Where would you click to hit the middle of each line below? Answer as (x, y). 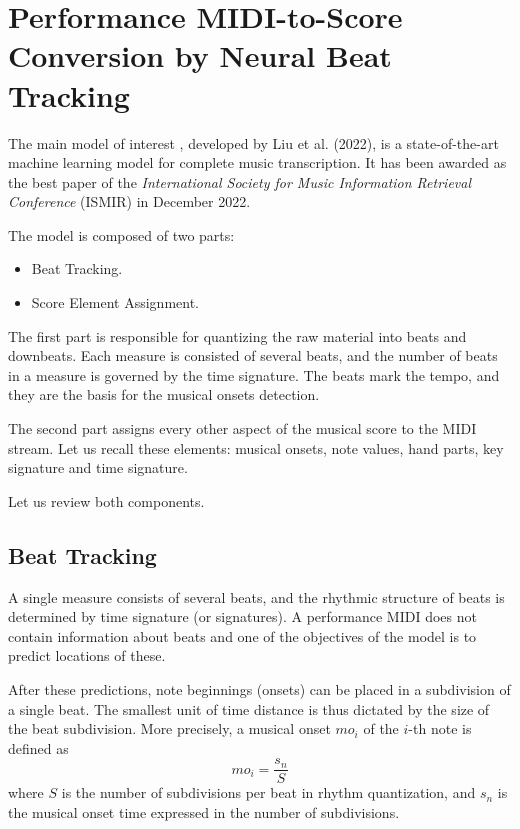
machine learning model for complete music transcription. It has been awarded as (257, 162)
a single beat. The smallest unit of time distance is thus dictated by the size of (249, 708)
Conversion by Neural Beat (200, 55)
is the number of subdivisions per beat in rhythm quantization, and (268, 792)
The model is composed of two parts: (121, 234)
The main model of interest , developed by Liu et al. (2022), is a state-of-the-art (253, 142)
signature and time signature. (98, 467)
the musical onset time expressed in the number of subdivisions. (204, 812)
